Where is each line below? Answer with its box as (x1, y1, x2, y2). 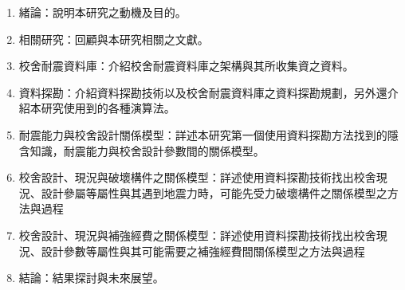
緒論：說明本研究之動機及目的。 (18, 4, 187, 20)
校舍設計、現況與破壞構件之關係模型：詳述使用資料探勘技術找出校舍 (18, 169, 376, 186)
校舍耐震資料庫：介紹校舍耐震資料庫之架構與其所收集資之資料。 (18, 57, 354, 74)
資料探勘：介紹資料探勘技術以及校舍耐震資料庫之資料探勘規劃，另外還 (18, 84, 387, 100)
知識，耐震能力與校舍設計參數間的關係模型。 (29, 142, 265, 159)
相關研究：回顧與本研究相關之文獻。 (18, 30, 209, 47)
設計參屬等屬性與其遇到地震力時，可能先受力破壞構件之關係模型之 (41, 184, 387, 201)
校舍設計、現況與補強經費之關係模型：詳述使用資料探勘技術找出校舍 (18, 226, 376, 243)
